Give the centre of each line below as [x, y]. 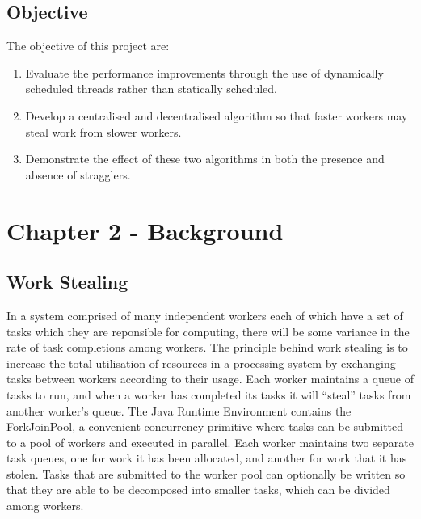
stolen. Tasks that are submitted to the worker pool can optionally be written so [206, 473]
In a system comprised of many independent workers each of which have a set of [205, 315]
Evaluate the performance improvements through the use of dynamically [204, 72]
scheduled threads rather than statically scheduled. [151, 89]
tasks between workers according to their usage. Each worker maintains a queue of [210, 379]
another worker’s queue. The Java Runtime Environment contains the [179, 410]
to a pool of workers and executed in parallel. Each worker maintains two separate [210, 442]
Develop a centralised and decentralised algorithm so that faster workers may [217, 115]
